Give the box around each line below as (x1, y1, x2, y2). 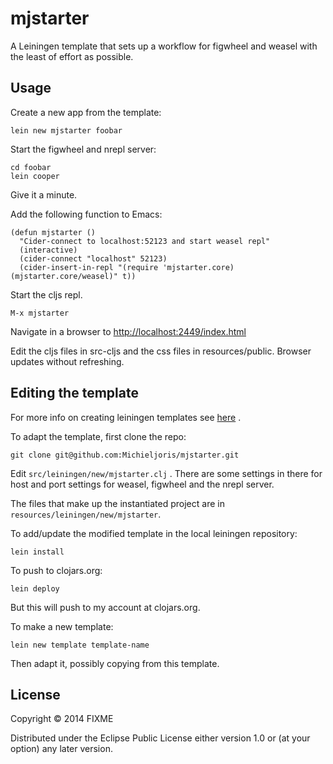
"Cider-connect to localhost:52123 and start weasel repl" (19, 236, 271, 246)
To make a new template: (10, 620, 114, 632)
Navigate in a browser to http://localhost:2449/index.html (10, 325, 247, 337)
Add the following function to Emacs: (10, 208, 163, 220)
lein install (10, 547, 65, 557)
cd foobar (10, 162, 52, 172)
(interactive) (19, 245, 78, 255)
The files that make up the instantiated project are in (10, 497, 225, 509)
